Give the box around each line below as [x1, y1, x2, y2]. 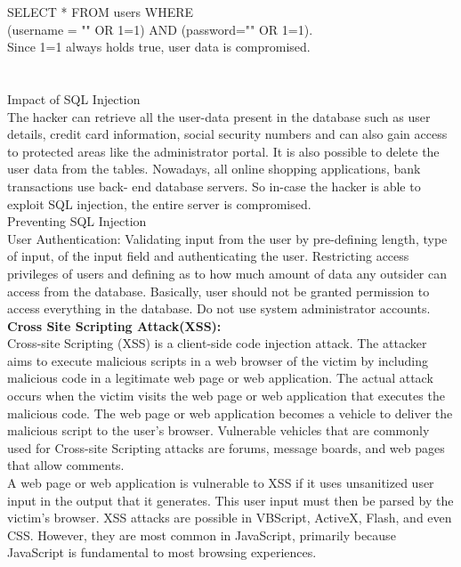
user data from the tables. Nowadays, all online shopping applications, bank [7, 159, 421, 178]
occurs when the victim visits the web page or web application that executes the [7, 386, 445, 405]
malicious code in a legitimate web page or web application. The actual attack [7, 369, 433, 387]
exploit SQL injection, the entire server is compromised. [7, 194, 311, 213]
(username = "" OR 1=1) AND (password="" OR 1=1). [7, 20, 313, 38]
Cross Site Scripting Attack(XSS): [7, 316, 222, 335]
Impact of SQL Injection [7, 89, 141, 108]
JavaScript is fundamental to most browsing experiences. [7, 543, 317, 562]
